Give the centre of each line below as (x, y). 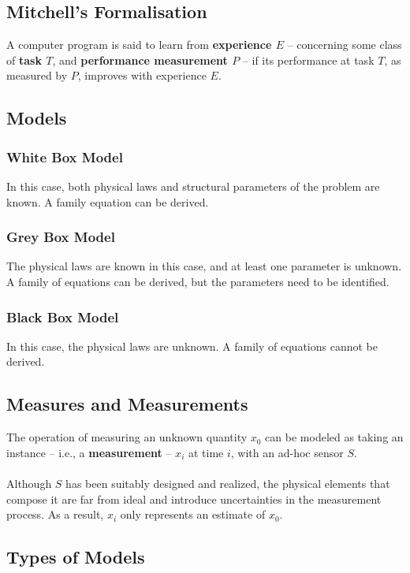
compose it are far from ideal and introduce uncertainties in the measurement (194, 499)
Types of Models (76, 557)
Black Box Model (63, 316)
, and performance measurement (140, 60)
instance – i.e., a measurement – (89, 452)
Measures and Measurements (127, 404)
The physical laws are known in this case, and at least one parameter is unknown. (204, 266)
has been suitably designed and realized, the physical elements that (228, 483)
